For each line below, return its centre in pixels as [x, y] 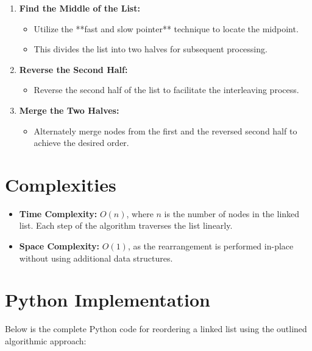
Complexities [61, 184]
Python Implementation [108, 300]
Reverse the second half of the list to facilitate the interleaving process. [166, 90]
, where [140, 213]
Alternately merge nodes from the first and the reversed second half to [165, 130]
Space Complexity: [59, 246]
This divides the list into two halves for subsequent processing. [151, 49]
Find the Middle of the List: [80, 8]
